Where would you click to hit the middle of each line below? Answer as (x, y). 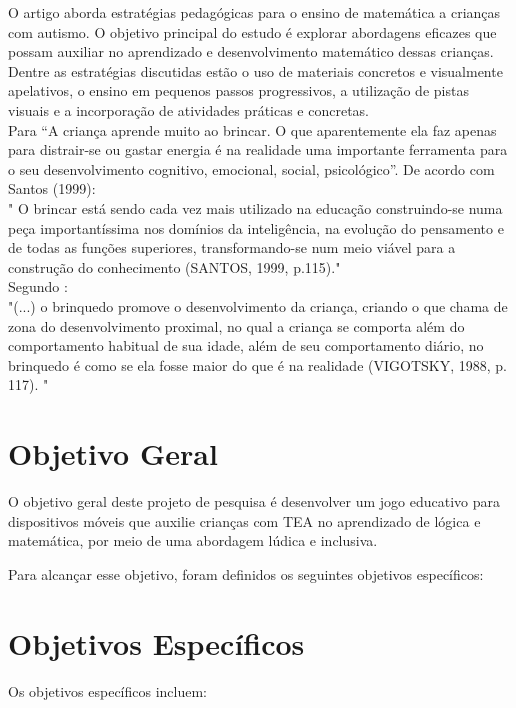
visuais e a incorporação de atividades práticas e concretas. (189, 109)
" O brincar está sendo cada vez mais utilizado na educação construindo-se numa (255, 207)
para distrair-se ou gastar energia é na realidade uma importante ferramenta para (258, 149)
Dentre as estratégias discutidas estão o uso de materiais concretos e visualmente (255, 70)
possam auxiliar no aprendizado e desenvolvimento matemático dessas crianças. (251, 51)
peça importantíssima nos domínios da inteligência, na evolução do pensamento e (256, 227)
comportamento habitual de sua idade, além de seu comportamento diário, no (246, 345)
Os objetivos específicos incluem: (108, 690)
